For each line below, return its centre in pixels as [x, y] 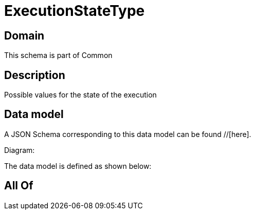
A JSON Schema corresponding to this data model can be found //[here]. [128, 134]
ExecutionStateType [75, 11]
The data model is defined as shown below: [78, 166]
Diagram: [20, 150]
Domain [24, 35]
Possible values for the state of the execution [80, 95]
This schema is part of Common [58, 55]
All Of [19, 186]
